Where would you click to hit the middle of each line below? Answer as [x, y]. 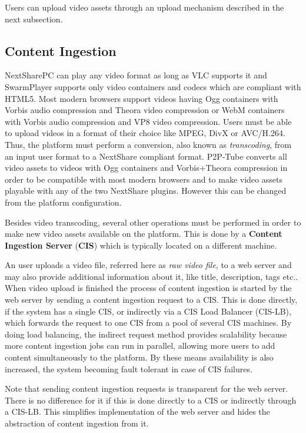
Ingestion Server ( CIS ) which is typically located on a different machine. [141, 245]
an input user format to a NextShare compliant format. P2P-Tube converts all [146, 156]
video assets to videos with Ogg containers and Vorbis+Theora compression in [146, 168]
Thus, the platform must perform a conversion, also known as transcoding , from [148, 144]
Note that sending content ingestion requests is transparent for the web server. [147, 389]
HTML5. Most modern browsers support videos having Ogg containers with [142, 98]
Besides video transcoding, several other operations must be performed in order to [153, 222]
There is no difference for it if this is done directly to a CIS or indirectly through [151, 400]
